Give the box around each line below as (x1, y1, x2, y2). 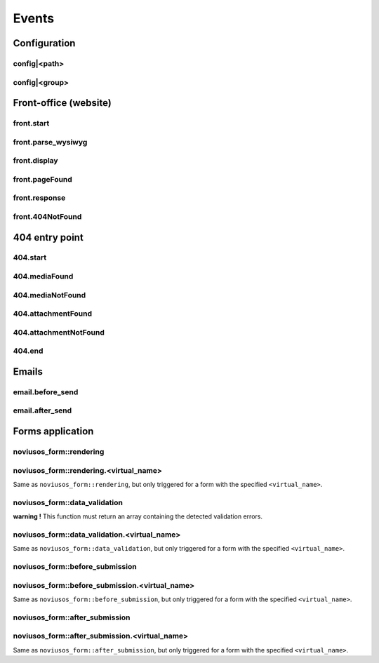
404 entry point (13, 232, 84, 243)
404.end (13, 346, 44, 356)
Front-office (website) (13, 97, 112, 109)
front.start (13, 119, 50, 128)
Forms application (13, 425, 94, 438)
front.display (13, 156, 59, 166)
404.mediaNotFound (13, 290, 86, 300)
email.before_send (13, 387, 79, 396)
